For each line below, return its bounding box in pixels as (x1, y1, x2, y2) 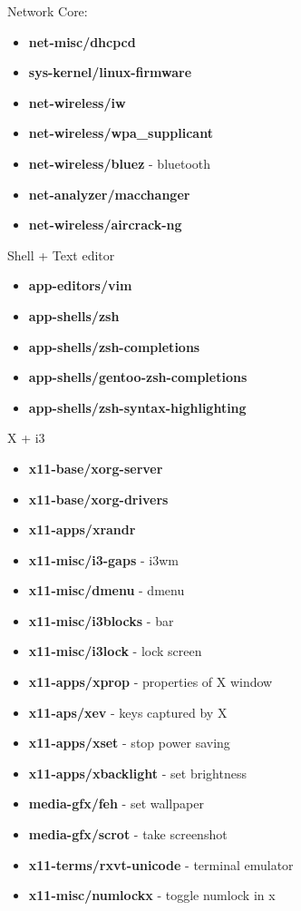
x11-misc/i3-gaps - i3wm (28, 550, 179, 569)
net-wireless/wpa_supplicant (28, 123, 213, 142)
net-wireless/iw (28, 93, 126, 112)
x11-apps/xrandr (28, 520, 136, 539)
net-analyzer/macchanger (28, 184, 190, 203)
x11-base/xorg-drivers (28, 489, 169, 508)
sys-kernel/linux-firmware (28, 63, 192, 82)
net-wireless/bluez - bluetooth (28, 153, 211, 172)
